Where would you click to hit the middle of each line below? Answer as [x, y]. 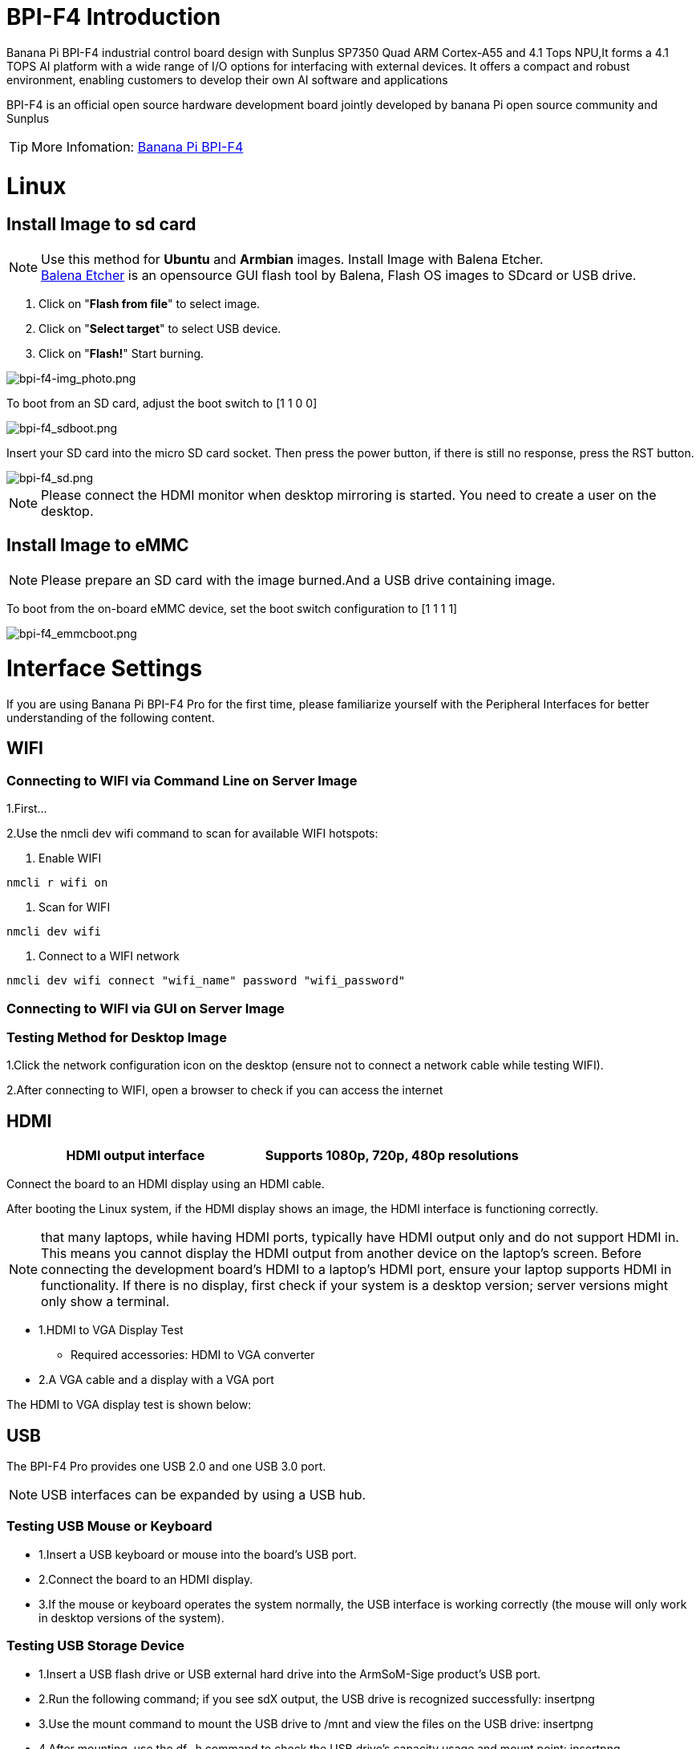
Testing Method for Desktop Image [117, 1037]
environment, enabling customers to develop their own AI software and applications [227, 79]
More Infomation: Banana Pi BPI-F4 [138, 146]
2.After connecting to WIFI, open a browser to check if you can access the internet [225, 1090]
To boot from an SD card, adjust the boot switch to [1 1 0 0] [162, 403]
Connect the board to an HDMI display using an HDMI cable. [166, 1184]
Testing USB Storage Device [96, 1646]
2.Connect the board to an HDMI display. [146, 1579]
